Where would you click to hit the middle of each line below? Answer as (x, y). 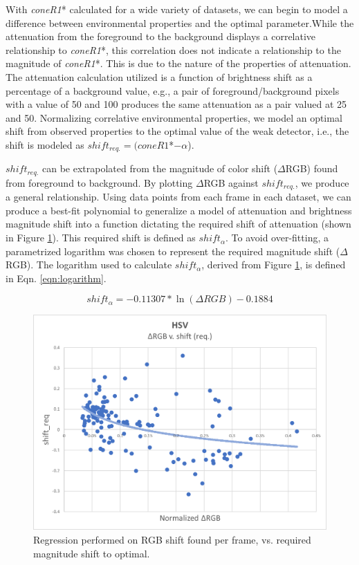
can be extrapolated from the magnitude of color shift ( (160, 168)
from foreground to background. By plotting (99, 182)
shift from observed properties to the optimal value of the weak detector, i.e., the (177, 131)
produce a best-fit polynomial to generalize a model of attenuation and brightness (179, 210)
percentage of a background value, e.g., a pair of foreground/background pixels (173, 90)
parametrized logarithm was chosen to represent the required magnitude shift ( (173, 251)
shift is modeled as (45, 144)
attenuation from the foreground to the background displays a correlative (161, 36)
